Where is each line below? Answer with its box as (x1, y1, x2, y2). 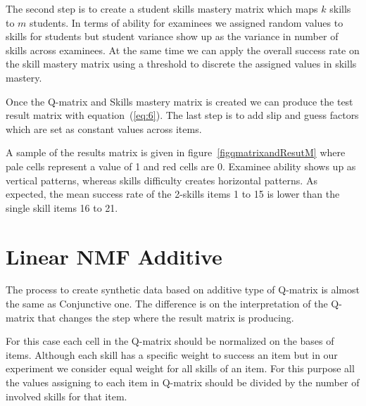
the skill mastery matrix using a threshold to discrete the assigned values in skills (6, 56, 357, 71)
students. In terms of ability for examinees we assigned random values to (30, 15, 343, 30)
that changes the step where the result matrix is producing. (37, 310, 294, 324)
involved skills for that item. (6, 388, 127, 403)
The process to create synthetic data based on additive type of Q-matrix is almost (6, 282, 360, 297)
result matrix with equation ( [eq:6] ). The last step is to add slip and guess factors (6, 108, 359, 122)
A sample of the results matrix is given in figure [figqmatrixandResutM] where (6, 145, 346, 160)
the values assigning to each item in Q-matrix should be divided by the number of (6, 375, 360, 389)
